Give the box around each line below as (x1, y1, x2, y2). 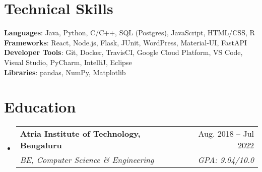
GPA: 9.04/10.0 (198, 154, 254, 166)
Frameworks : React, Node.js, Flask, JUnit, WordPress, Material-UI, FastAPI (4, 37, 247, 47)
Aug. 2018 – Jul (198, 128, 254, 140)
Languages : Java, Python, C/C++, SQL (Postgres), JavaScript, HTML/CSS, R (4, 27, 255, 38)
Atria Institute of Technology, (20, 128, 141, 140)
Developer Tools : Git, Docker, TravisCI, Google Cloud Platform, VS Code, (4, 47, 243, 58)
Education (4, 96, 76, 117)
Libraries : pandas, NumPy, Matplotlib (4, 67, 126, 77)
